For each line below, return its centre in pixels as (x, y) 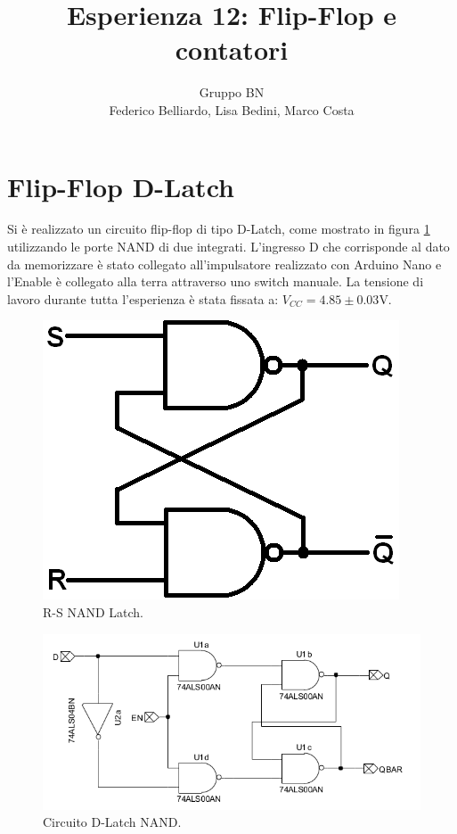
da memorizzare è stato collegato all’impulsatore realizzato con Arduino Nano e (224, 264)
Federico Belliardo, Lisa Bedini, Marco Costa (232, 109)
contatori (232, 50)
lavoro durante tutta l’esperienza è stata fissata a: (143, 298)
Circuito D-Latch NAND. (112, 822)
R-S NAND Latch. (93, 612)
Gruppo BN (232, 92)
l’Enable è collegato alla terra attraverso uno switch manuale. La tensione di (216, 281)
